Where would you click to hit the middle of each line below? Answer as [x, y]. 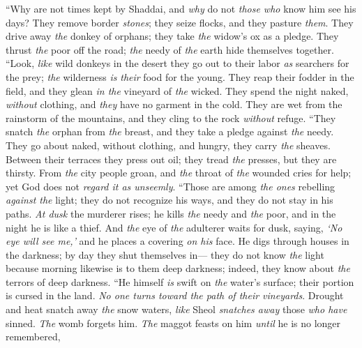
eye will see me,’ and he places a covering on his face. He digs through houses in [178, 241]
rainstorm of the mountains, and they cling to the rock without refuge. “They [171, 118]
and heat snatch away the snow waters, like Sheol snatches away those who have [176, 309]
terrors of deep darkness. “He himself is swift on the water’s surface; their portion [180, 281]
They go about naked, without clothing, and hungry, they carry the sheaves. [168, 145]
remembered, [33, 336]
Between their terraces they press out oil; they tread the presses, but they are [171, 159]
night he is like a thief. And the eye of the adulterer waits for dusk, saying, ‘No [174, 227]
